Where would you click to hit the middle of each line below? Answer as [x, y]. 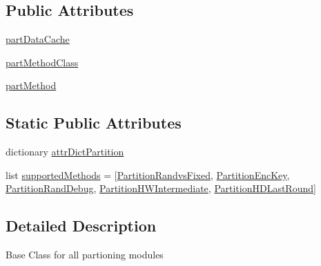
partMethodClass [42, 62]
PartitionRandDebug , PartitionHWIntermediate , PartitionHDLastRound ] [161, 188]
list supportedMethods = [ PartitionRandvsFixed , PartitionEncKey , [148, 174]
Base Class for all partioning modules [85, 255]
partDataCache [38, 39]
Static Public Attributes [94, 123]
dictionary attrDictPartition [65, 152]
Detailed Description [81, 226]
